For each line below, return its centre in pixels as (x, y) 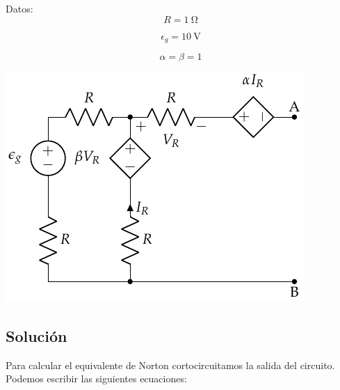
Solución (37, 336)
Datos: (19, 8)
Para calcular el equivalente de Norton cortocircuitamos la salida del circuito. (170, 365)
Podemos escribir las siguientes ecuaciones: (96, 379)
